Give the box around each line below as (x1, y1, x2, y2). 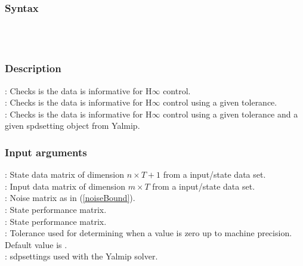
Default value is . (5, 238, 67, 250)
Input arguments (5, 144, 87, 159)
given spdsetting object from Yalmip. (5, 119, 140, 132)
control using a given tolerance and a (163, 107, 298, 120)
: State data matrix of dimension (5, 168, 125, 181)
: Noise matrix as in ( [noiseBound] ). (5, 191, 135, 204)
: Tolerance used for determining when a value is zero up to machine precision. (5, 227, 292, 239)
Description (5, 61, 61, 76)
